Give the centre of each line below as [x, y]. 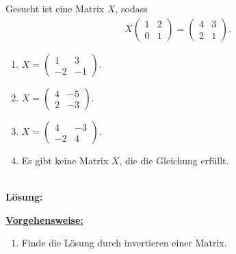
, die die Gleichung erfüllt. [174, 161]
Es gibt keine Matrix [65, 161]
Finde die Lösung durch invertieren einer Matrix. [124, 243]
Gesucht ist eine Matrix [55, 9]
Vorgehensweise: [44, 219]
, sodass [131, 9]
